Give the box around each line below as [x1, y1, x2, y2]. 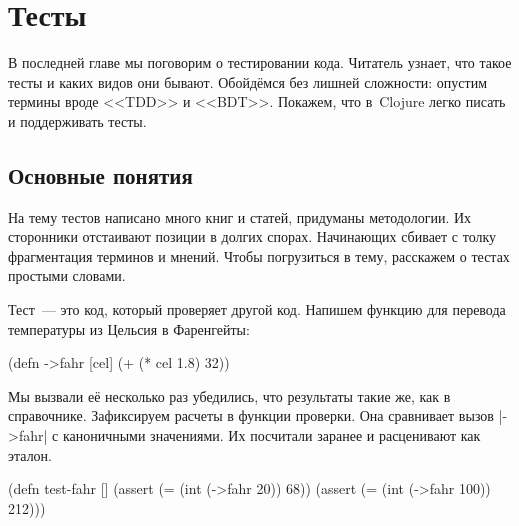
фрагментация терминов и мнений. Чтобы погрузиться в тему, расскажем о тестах [8, 245, 510, 266]
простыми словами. [8, 265, 126, 286]
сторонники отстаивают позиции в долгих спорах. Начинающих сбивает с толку [8, 226, 497, 247]
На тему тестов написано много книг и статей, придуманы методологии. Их [8, 206, 472, 227]
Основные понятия [8, 159, 193, 190]
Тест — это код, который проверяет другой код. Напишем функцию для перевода [8, 299, 506, 320]
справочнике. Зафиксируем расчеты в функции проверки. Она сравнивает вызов [8, 405, 494, 426]
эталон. [8, 444, 53, 465]
